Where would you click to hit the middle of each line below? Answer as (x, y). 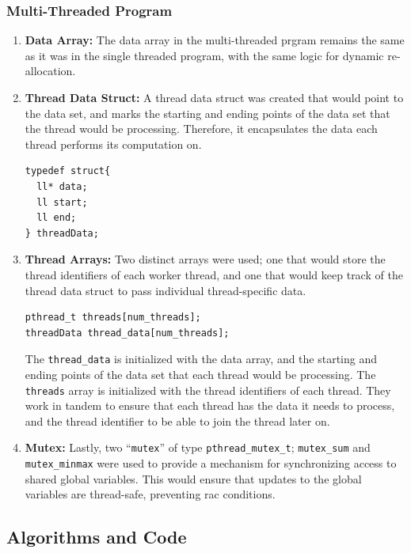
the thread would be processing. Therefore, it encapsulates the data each (201, 129)
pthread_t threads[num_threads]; (113, 318)
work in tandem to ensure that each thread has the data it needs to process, (210, 405)
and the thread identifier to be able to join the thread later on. (177, 420)
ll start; (62, 202)
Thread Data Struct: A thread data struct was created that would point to (214, 97)
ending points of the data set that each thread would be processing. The (200, 374)
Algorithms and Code (97, 537)
